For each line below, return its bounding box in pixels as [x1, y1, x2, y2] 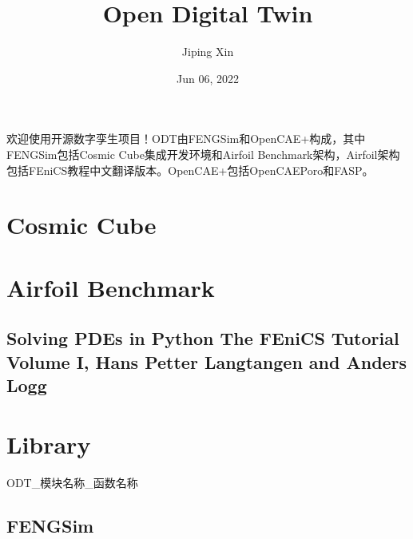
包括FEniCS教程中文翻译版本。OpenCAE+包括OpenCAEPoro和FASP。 [6, 161, 374, 178]
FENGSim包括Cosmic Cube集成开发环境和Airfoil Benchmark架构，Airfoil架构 [6, 145, 400, 162]
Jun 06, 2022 [177, 69, 239, 86]
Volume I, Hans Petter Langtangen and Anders [6, 349, 407, 374]
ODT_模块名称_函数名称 [6, 474, 138, 490]
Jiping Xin [181, 43, 234, 60]
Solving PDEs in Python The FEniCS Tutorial [6, 326, 399, 351]
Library [6, 427, 91, 460]
